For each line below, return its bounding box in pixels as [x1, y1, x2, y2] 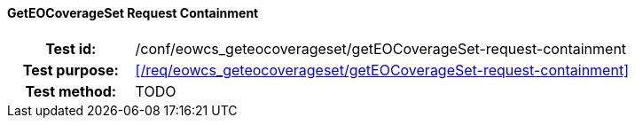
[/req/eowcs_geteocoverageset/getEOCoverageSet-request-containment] [135, 60, 629, 79]
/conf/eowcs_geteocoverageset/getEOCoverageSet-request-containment [135, 39, 627, 58]
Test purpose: [22, 60, 119, 79]
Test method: [25, 82, 117, 100]
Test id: [45, 39, 97, 58]
